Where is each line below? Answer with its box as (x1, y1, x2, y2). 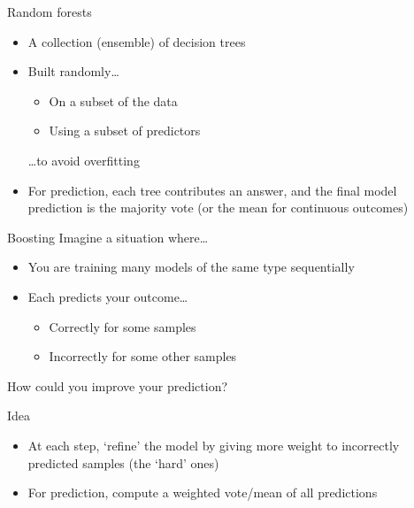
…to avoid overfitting (27, 150, 140, 169)
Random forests (7, 3, 92, 20)
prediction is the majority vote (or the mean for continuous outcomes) (27, 198, 409, 217)
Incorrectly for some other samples (49, 347, 237, 366)
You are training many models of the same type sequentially (27, 258, 355, 276)
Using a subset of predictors (49, 121, 201, 140)
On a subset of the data (49, 91, 178, 110)
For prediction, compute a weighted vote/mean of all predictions (27, 483, 378, 502)
